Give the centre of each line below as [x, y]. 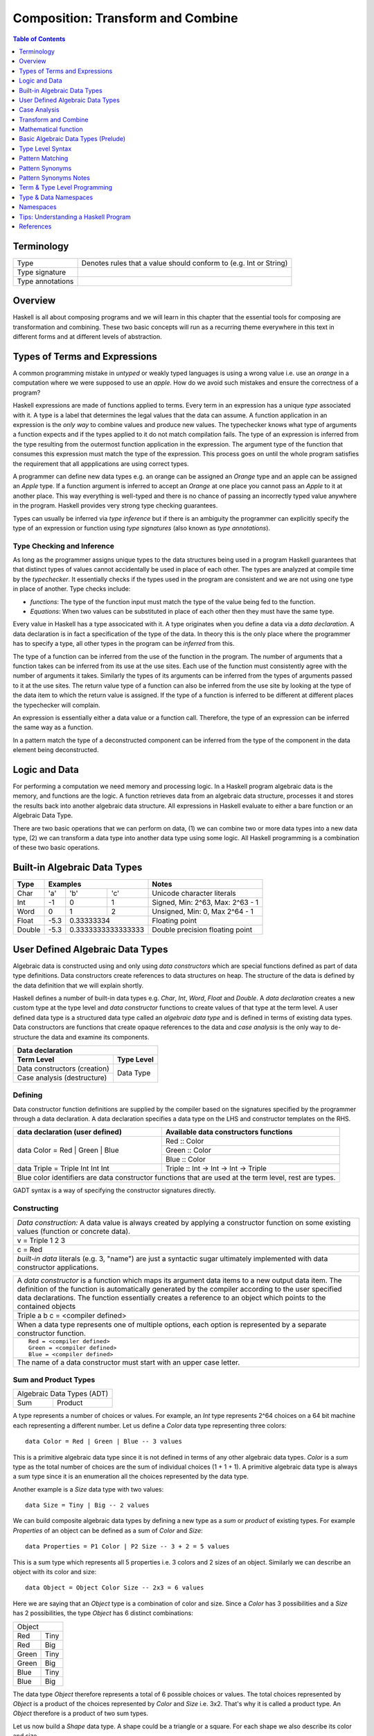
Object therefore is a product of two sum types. [81, 1713]
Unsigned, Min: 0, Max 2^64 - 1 [203, 912]
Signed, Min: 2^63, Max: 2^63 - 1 [205, 903]
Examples [65, 884]
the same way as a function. [53, 727]
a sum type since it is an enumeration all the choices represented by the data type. [131, 1476]
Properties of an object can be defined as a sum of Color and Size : [108, 1530]
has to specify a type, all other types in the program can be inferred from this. [124, 644]
